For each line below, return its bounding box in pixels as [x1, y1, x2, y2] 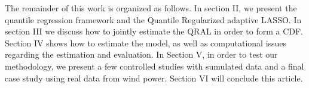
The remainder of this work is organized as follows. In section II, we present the [5, 2, 297, 14]
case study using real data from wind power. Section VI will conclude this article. [5, 71, 303, 84]
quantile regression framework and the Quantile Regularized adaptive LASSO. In [5, 13, 302, 26]
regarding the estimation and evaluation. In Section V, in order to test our [5, 48, 278, 61]
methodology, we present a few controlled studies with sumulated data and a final [5, 59, 304, 72]
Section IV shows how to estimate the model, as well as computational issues [5, 36, 287, 49]
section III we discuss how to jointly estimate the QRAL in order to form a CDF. [5, 25, 304, 37]
